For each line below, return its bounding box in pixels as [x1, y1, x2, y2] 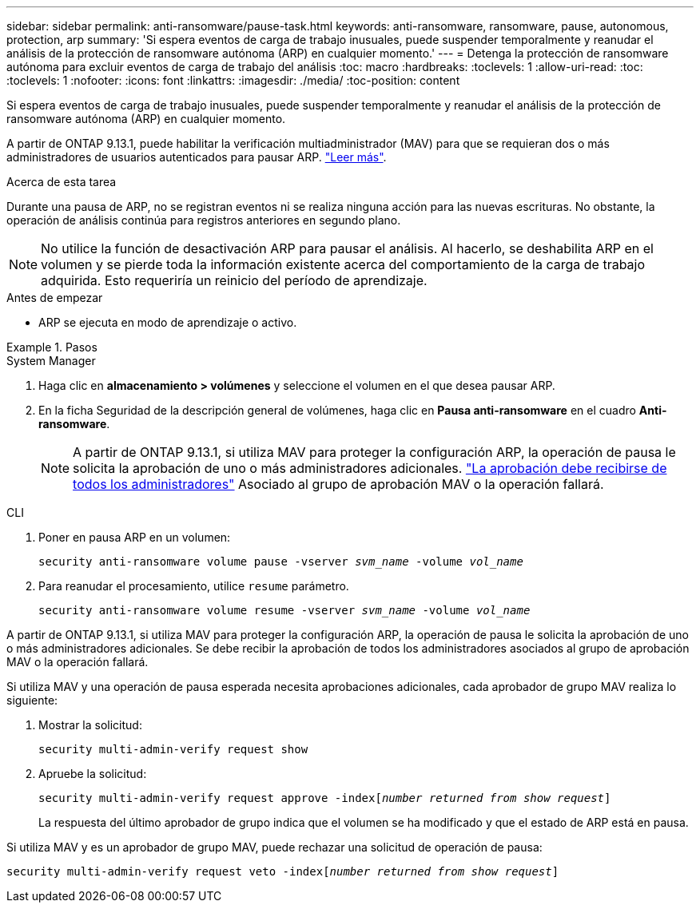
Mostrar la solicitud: [38, 718, 142, 732]
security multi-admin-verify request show [38, 743, 308, 756]
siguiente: [6, 693, 58, 707]
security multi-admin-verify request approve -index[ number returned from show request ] [38, 792, 611, 804]
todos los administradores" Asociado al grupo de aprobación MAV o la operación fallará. [73, 476, 604, 492]
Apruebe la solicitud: [38, 767, 147, 780]
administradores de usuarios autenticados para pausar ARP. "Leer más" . [6, 150, 387, 164]
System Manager [6, 354, 96, 367]
